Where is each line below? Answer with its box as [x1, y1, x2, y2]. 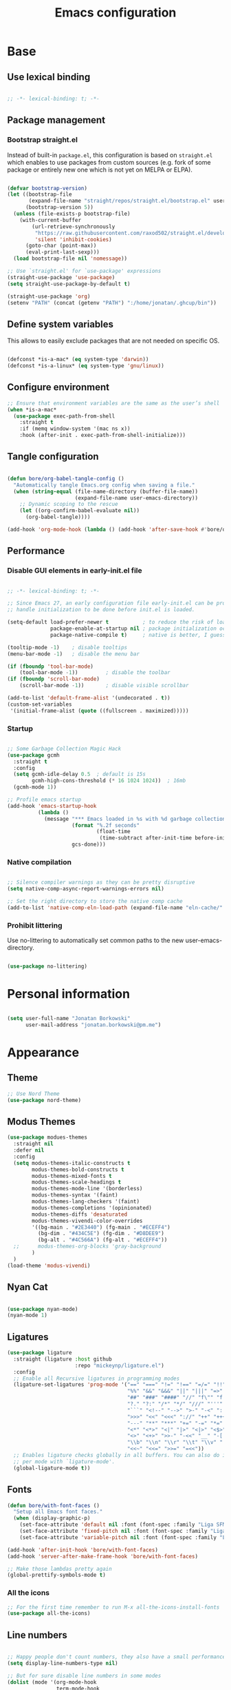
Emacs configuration [54, 5, 177, 21]
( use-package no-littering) [7, 963, 88, 970]
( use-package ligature [7, 1350, 72, 1356]
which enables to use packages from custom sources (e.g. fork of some [7, 158, 211, 166]
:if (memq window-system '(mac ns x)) [19, 425, 131, 432]
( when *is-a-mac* [7, 406, 57, 413]
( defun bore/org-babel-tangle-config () [7, 475, 125, 482]
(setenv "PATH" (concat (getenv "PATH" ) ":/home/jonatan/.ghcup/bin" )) [7, 299, 217, 306]
